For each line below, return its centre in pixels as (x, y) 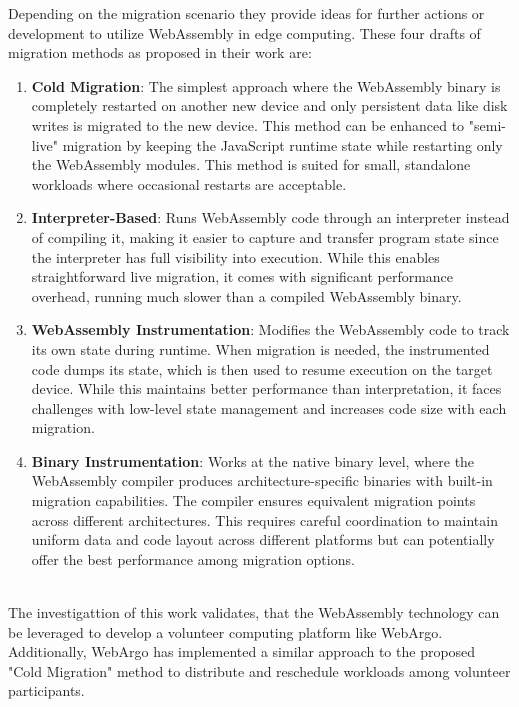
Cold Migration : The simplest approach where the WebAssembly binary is (266, 85)
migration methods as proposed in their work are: (160, 52)
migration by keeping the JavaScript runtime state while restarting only (282, 144)
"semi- (487, 124)
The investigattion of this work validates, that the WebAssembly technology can (254, 612)
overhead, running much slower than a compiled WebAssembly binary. (246, 295)
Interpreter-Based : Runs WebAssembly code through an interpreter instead (270, 217)
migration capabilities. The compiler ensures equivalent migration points (253, 500)
